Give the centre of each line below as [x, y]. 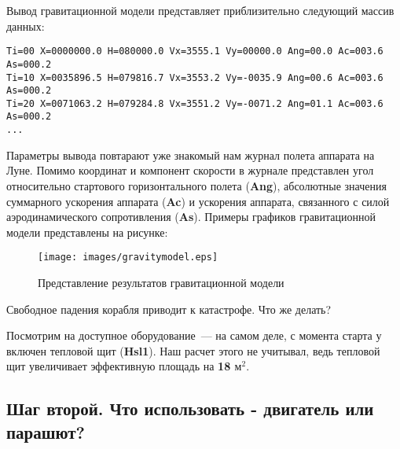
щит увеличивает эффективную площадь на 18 [119, 366]
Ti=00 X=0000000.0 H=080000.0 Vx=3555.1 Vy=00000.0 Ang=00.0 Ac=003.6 [195, 52]
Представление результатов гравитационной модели [161, 282]
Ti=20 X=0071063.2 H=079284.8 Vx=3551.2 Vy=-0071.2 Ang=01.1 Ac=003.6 [195, 103]
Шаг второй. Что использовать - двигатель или [190, 409]
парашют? [46, 431]
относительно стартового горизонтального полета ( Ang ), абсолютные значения [196, 185]
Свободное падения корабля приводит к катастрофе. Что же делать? [169, 309]
